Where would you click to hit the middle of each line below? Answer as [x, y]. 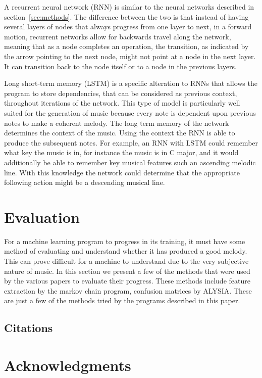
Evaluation [42, 217]
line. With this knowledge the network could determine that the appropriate [122, 172]
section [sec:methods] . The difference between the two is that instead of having [126, 16]
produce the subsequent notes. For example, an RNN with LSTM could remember [131, 142]
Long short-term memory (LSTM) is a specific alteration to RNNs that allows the [131, 83]
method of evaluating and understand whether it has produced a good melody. [126, 251]
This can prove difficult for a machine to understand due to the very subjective [126, 261]
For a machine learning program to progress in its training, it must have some [125, 241]
